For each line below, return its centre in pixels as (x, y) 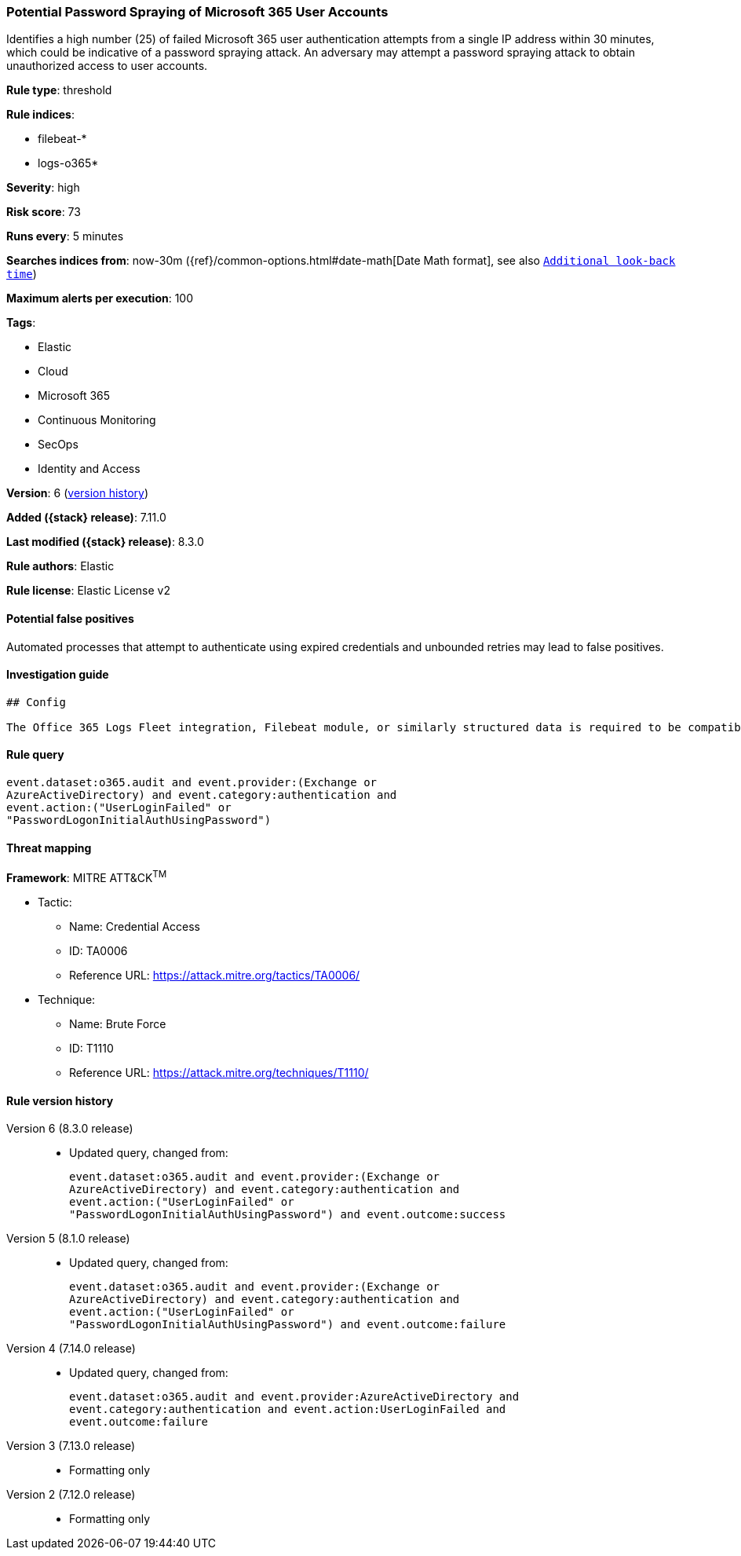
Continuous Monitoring (97, 420)
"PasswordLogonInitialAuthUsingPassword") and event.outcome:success (288, 1215)
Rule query (35, 755)
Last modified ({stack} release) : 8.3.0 (105, 542)
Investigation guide (58, 675)
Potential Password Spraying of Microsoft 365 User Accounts (197, 12)
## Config (36, 702)
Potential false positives (70, 618)
